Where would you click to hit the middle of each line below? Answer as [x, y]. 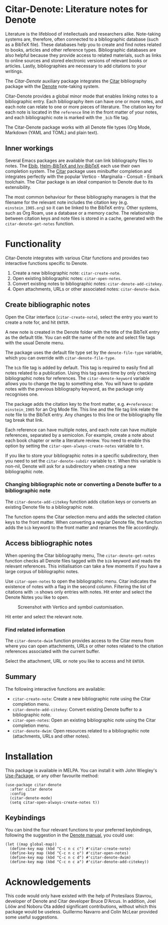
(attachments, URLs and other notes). [51, 736]
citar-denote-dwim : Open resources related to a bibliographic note [81, 730]
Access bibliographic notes [49, 543]
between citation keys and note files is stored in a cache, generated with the [84, 218]
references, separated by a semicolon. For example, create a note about [80, 435]
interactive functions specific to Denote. [47, 263]
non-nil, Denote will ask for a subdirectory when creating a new [71, 466]
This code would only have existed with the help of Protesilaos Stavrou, [79, 896]
